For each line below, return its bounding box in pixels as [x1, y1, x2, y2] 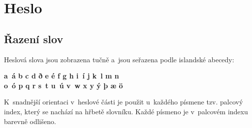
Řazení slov [4, 31, 63, 46]
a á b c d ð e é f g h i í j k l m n [4, 71, 119, 81]
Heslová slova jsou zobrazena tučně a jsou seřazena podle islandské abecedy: [4, 54, 234, 64]
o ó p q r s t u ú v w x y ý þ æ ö [4, 80, 123, 90]
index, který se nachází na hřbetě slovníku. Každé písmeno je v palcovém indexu [4, 106, 248, 116]
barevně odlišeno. [4, 116, 56, 126]
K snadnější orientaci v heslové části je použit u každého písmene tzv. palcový [4, 97, 243, 107]
